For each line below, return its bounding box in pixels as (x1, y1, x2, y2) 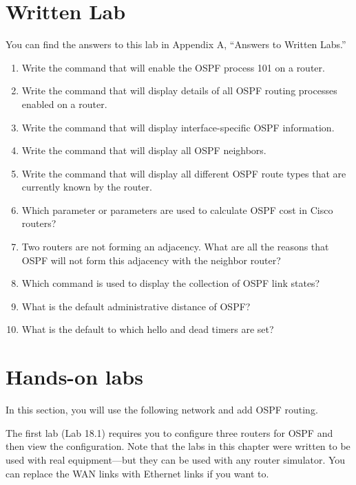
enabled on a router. (21, 96, 107, 111)
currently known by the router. (21, 180, 152, 194)
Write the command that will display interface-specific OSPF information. (21, 120, 335, 134)
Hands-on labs (6, 363, 143, 391)
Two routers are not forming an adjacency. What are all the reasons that (21, 239, 329, 254)
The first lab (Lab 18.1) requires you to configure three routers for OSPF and (6, 425, 333, 440)
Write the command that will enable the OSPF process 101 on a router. (21, 60, 325, 74)
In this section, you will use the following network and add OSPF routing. (6, 402, 318, 417)
